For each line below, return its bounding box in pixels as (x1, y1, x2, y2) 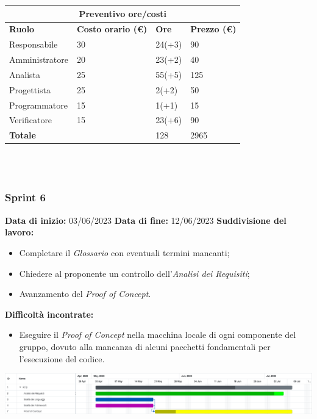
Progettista (9, 83, 51, 96)
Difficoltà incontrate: (5, 307, 94, 320)
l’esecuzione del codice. (19, 352, 105, 365)
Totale (9, 129, 36, 141)
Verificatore (9, 113, 52, 126)
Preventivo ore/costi (79, 7, 166, 20)
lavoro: (5, 226, 34, 238)
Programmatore (9, 98, 68, 111)
